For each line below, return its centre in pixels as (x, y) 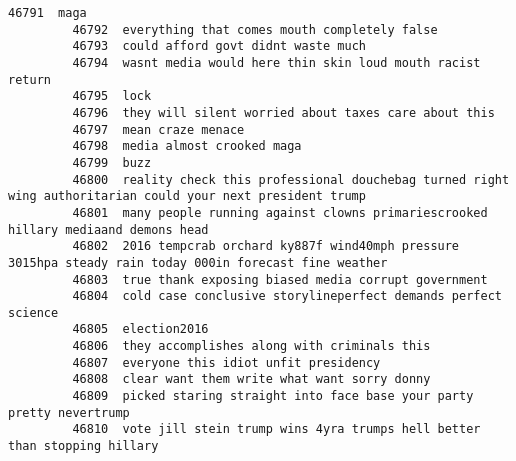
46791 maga (47, 13)
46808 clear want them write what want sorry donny (251, 379)
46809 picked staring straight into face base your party (273, 396)
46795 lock (112, 96)
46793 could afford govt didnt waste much (219, 46)
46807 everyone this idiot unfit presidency (226, 362)
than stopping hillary (83, 446)
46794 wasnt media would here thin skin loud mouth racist (276, 62)
